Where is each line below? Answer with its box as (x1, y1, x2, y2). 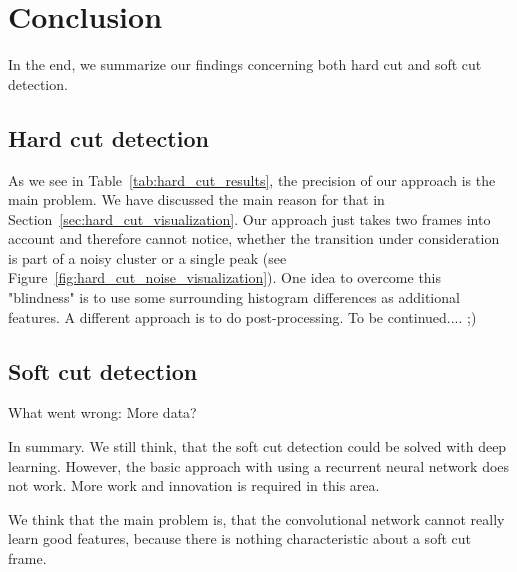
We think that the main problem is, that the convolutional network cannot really (8, 508, 505, 529)
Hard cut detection (8, 122, 209, 153)
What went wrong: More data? (8, 402, 197, 423)
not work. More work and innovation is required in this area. (8, 475, 380, 496)
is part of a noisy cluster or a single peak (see (8, 247, 287, 268)
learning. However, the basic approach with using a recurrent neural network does (8, 455, 510, 476)
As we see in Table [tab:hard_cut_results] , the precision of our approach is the (8, 169, 496, 190)
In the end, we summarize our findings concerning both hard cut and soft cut (8, 54, 482, 75)
